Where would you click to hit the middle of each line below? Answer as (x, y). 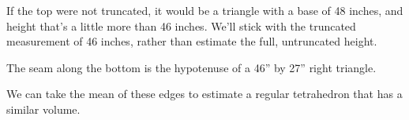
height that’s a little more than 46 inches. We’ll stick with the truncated (181, 25)
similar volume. (43, 109)
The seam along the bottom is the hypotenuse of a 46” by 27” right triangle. (191, 67)
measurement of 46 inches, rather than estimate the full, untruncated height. (192, 41)
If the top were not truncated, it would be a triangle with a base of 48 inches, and (205, 10)
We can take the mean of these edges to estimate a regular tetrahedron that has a (204, 94)
